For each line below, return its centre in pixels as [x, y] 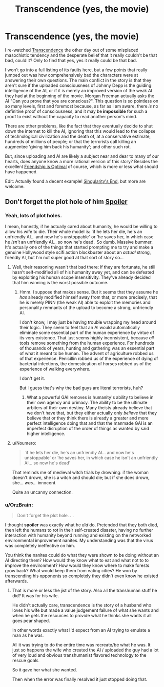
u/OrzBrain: [19, 505]
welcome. [15, 186]
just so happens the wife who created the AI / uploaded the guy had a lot [85, 650]
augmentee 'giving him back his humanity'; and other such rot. [68, 146]
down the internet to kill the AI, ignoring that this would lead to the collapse [80, 131]
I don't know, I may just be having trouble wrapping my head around [88, 322]
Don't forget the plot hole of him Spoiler [66, 202]
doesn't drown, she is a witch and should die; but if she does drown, [81, 478]
